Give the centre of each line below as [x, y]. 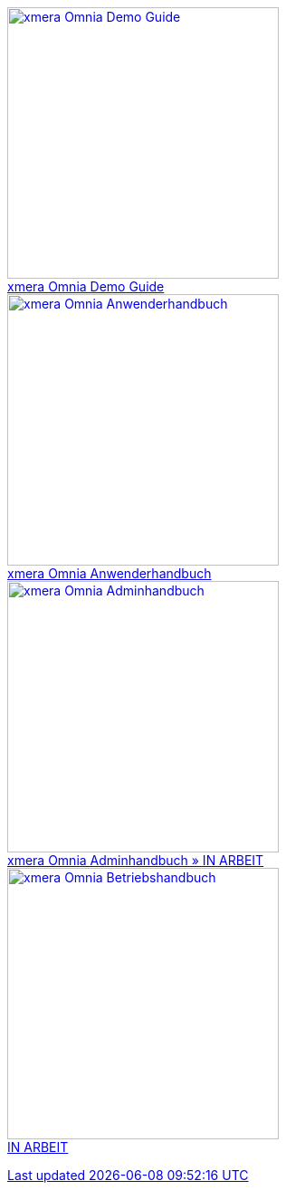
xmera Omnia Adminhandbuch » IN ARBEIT [136, 860]
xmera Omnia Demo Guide [86, 286]
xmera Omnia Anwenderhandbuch [110, 573]
